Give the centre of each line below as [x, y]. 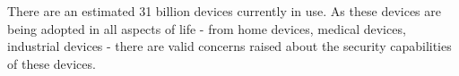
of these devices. [52, 63]
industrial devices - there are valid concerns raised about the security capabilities [229, 46]
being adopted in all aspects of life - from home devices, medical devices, [207, 28]
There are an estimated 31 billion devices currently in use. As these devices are [224, 11]
